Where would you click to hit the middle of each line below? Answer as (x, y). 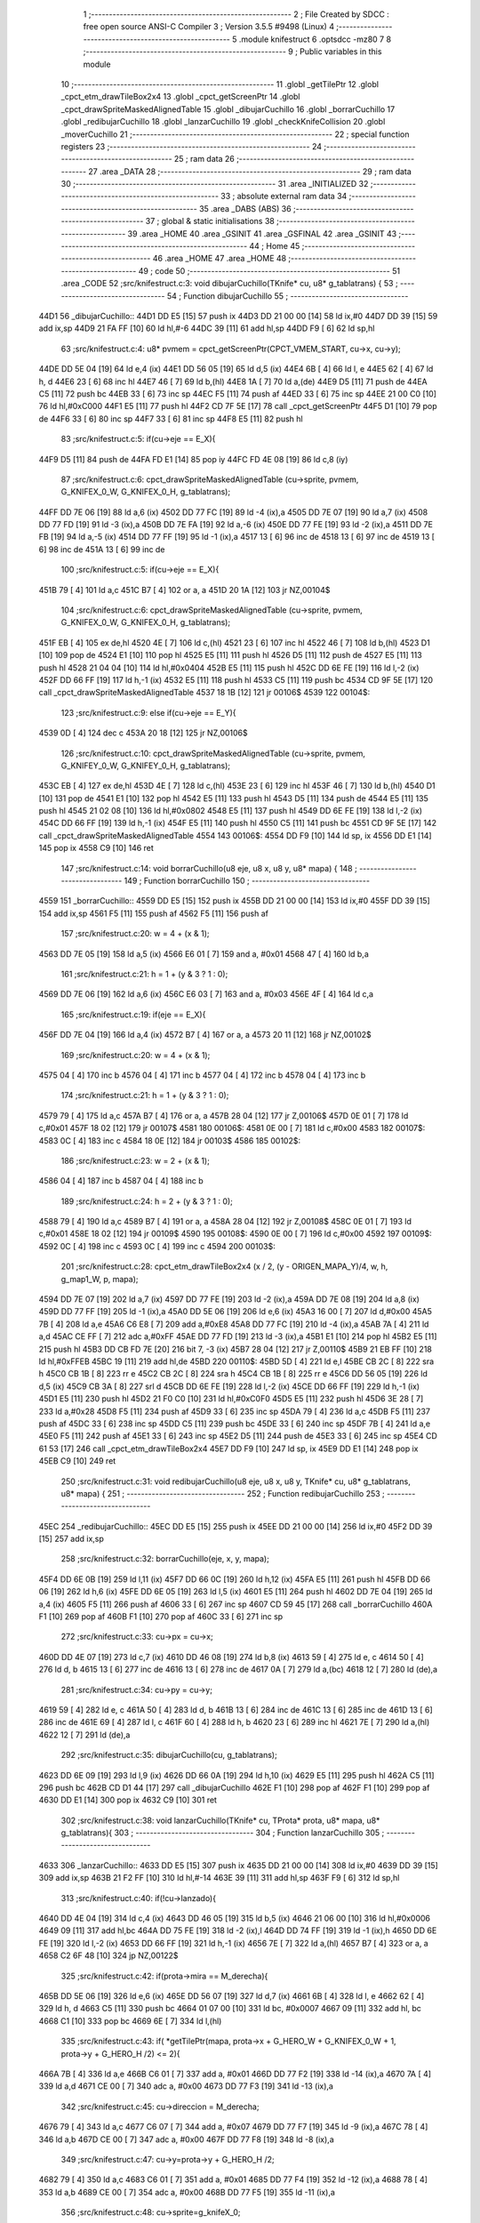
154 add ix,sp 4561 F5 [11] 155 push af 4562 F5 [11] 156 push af (153, 913)
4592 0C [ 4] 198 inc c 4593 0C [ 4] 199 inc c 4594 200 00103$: (157, 1246)
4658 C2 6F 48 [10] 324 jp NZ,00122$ (108, 1955)
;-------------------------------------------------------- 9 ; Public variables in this (232, 52)
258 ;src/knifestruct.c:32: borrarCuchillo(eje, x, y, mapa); (165, 1559)
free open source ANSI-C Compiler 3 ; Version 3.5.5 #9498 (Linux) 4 (209, 27)
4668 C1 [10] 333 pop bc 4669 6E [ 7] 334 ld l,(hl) (130, 2021)
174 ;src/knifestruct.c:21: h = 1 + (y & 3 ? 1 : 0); (145, 1095)
